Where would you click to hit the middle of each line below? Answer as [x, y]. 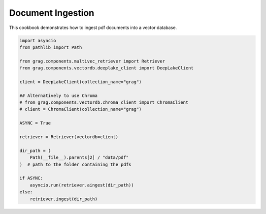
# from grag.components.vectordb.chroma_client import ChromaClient [104, 103]
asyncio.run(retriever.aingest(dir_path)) [82, 185]
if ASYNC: [31, 178]
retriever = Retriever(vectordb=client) [69, 137]
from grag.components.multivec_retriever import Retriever [92, 61]
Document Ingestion [52, 13]
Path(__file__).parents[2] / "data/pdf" [79, 158]
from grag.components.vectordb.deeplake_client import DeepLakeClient [107, 68]
